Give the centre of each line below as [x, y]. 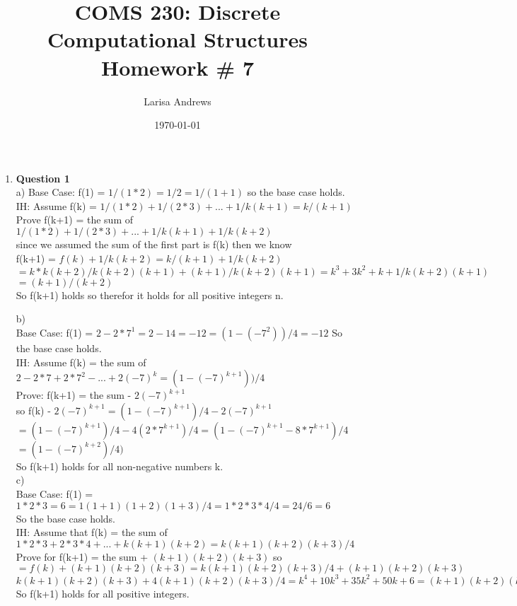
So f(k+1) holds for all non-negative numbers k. [120, 466]
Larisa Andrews [178, 101]
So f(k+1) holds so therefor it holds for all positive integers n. [150, 295]
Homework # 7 [178, 67]
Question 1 [43, 178]
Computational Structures [178, 39]
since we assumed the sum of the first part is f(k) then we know [154, 244]
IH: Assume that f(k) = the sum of [92, 532]
